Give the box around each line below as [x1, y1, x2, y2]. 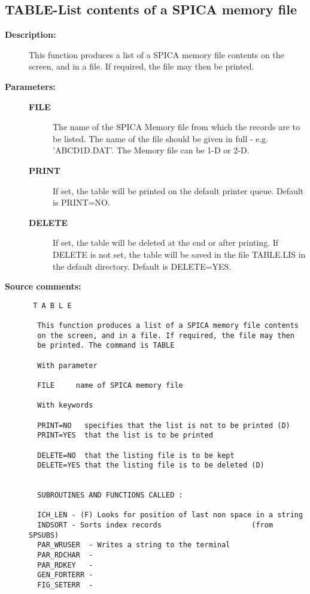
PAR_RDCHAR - [37, 551, 93, 560]
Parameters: [5, 80, 56, 92]
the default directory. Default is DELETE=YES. [53, 260, 232, 272]
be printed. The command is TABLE [37, 341, 175, 350]
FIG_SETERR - [37, 581, 93, 590]
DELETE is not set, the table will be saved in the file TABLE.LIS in [53, 248, 306, 260]
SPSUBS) [29, 530, 59, 539]
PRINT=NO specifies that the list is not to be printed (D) [37, 421, 290, 430]
